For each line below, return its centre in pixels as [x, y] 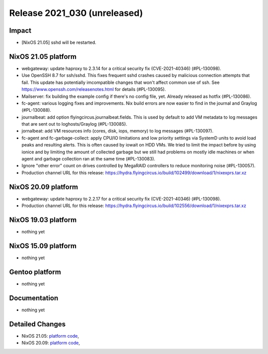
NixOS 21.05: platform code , [50, 336]
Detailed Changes [37, 324]
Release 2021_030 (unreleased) [76, 13]
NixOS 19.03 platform [43, 220]
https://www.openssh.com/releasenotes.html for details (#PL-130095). [94, 89]
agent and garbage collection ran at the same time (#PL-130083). [89, 159]
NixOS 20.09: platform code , [51, 343]
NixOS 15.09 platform [43, 246]
